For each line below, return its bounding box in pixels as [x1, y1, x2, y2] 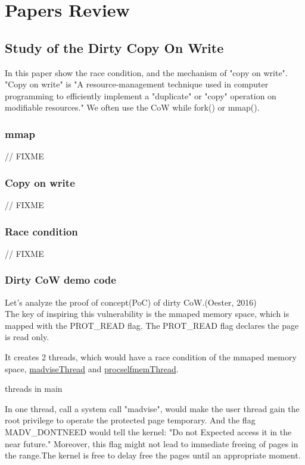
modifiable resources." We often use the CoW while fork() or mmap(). [5, 101, 260, 114]
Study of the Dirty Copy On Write [5, 38, 224, 56]
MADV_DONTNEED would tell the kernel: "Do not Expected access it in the [5, 425, 292, 438]
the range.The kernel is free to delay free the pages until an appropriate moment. [5, 449, 301, 461]
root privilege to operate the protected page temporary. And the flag [5, 414, 256, 426]
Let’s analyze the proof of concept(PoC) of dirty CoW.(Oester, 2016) [5, 296, 257, 308]
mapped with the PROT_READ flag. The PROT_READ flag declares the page [5, 319, 299, 331]
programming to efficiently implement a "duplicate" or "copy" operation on [5, 89, 276, 102]
